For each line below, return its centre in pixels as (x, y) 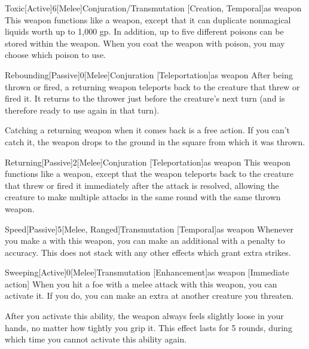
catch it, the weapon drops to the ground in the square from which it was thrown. (155, 141)
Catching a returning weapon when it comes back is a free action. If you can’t (148, 130)
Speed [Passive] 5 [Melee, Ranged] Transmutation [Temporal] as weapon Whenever (149, 229)
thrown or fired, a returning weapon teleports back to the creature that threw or (152, 86)
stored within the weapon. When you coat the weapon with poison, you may (145, 43)
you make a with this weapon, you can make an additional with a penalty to (145, 241)
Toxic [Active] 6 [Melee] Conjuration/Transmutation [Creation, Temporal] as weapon (153, 8)
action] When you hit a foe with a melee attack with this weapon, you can (141, 284)
